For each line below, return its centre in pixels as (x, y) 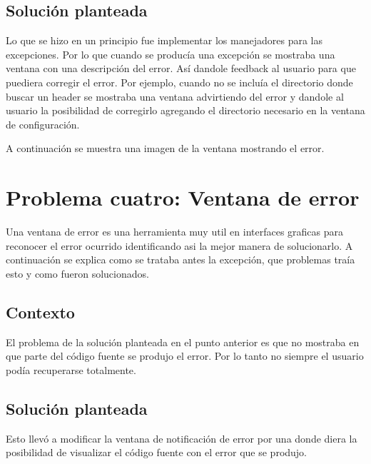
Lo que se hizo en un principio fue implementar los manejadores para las (164, 40)
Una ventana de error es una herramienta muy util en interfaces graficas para (175, 232)
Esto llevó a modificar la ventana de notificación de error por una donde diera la (182, 438)
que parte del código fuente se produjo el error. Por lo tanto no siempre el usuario (185, 356)
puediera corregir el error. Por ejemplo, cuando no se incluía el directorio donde (179, 82)
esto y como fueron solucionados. (77, 273)
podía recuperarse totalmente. (71, 369)
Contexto (40, 312)
